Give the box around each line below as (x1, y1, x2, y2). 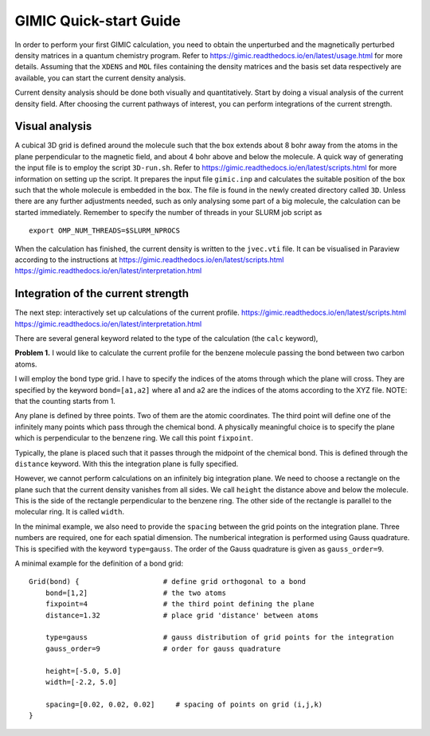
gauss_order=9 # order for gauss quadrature (45, 644, 281, 653)
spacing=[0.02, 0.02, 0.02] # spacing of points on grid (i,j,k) (45, 699, 323, 709)
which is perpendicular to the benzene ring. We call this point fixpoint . (14, 433, 254, 443)
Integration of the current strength (14, 287, 190, 300)
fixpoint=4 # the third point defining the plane (45, 600, 315, 609)
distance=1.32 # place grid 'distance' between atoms (45, 610, 319, 620)
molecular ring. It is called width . (14, 507, 125, 517)
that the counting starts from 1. (14, 396, 115, 405)
